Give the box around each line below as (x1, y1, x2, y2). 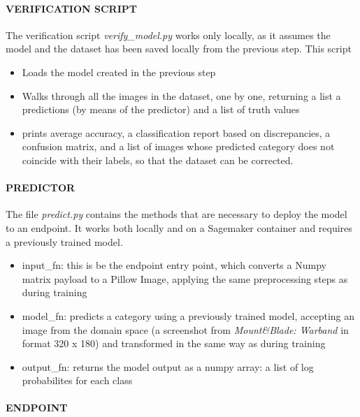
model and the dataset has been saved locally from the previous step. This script (6, 41, 352, 56)
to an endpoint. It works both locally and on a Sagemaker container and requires (6, 220, 352, 235)
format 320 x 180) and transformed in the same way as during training (22, 336, 326, 351)
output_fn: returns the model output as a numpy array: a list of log (22, 359, 314, 374)
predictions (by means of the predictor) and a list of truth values (22, 102, 300, 117)
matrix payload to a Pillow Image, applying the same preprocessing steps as (22, 271, 348, 286)
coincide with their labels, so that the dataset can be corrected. (22, 152, 294, 167)
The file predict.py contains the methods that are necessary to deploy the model (6, 207, 347, 221)
